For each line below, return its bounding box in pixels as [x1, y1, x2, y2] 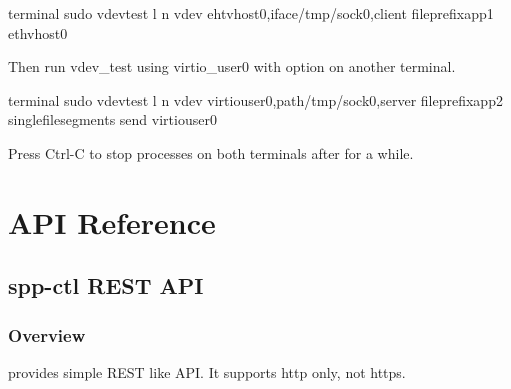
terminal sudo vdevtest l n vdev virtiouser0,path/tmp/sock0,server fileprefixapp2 [8, 89, 503, 110]
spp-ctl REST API [8, 270, 204, 301]
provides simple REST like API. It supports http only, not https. [8, 361, 406, 382]
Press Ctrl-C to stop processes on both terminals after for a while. [8, 142, 414, 163]
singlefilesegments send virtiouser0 [8, 109, 217, 130]
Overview [8, 322, 86, 347]
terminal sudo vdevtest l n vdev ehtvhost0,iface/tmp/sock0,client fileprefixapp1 [8, 3, 494, 23]
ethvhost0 [8, 22, 68, 43]
